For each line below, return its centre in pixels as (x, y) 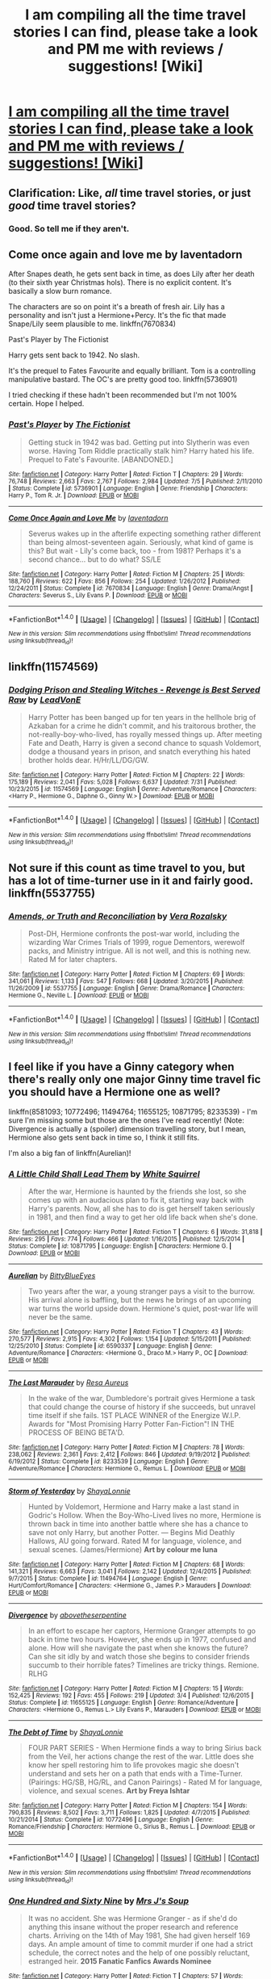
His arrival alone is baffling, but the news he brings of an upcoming (140, 1300)
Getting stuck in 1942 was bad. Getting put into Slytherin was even (139, 442)
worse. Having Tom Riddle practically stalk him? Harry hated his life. (141, 450)
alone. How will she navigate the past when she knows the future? (138, 1648)
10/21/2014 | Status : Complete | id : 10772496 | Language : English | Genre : (111, 1820)
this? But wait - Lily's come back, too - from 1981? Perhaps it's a (135, 550)
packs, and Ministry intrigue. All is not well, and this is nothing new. (140, 951)
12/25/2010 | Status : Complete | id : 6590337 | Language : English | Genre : (110, 1346)
